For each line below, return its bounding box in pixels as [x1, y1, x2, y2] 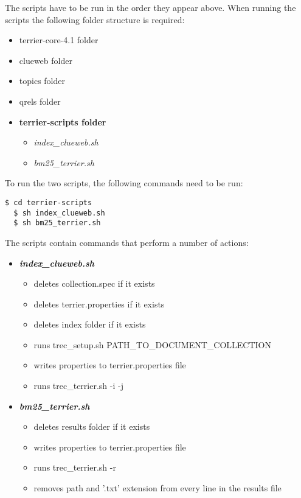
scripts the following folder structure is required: [5, 13, 185, 26]
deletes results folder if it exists [33, 420, 150, 433]
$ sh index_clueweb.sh [13, 208, 105, 217]
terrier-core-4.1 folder [19, 33, 99, 46]
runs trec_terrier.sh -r [33, 461, 116, 474]
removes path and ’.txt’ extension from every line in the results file [33, 482, 282, 494]
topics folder [19, 74, 65, 87]
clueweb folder [19, 54, 72, 66]
